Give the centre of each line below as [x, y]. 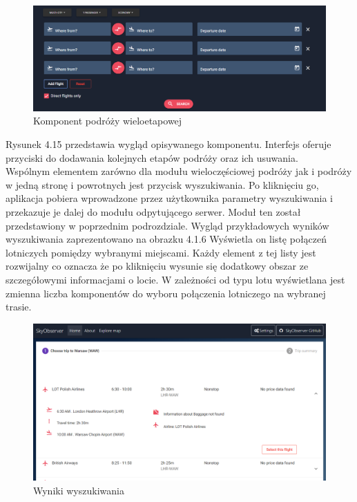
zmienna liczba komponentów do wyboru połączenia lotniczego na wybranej [166, 293]
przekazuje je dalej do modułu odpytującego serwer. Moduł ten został [153, 211]
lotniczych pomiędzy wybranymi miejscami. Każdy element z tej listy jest [161, 252]
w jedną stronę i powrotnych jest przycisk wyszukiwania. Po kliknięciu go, [162, 184]
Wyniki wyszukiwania [79, 491]
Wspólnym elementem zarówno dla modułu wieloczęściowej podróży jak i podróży [179, 171]
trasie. [19, 307]
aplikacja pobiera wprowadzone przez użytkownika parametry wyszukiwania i [169, 198]
